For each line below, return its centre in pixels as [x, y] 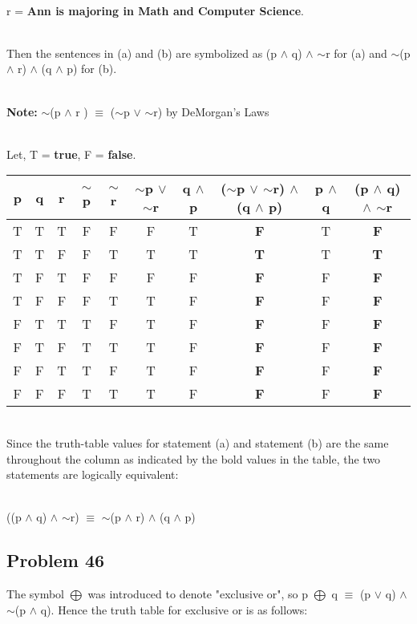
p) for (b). [92, 69]
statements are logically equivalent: [93, 474]
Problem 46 [56, 560]
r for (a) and [356, 53]
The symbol [36, 594]
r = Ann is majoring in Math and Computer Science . [155, 10]
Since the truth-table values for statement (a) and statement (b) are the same [198, 442]
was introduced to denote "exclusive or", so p [198, 594]
